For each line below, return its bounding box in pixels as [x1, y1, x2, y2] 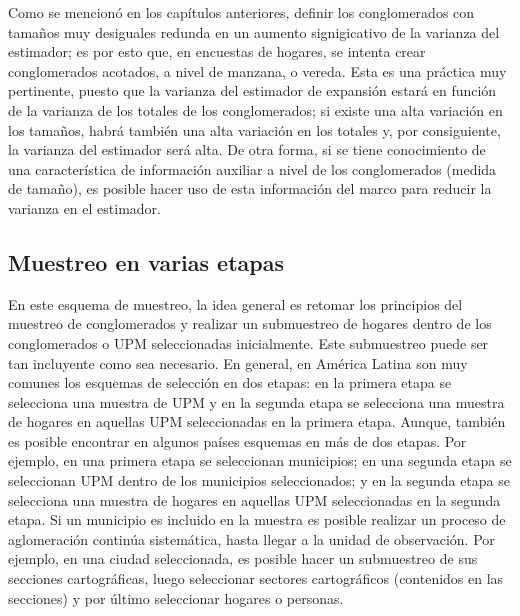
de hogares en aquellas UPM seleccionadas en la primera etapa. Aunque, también [8, 411, 506, 432]
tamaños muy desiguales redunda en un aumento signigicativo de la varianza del [8, 21, 500, 42]
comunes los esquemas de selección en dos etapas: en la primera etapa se [8, 372, 452, 393]
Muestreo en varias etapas [8, 246, 285, 277]
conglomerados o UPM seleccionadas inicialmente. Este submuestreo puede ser [8, 332, 489, 353]
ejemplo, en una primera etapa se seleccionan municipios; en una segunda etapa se [8, 450, 512, 471]
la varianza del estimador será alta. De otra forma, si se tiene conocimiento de [8, 139, 486, 160]
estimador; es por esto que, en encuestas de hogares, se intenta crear [8, 41, 426, 62]
